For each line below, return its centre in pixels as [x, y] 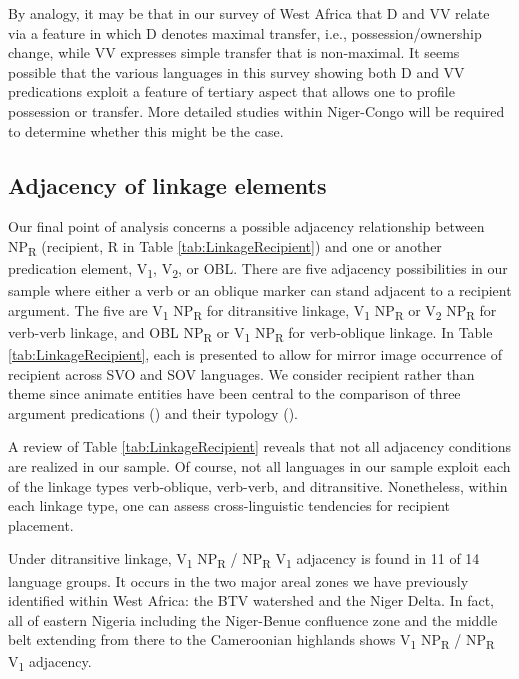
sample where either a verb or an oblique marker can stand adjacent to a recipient [260, 290]
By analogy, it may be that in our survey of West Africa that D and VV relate [249, 13]
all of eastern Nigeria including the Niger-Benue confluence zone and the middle [253, 619]
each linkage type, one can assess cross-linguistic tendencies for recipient [229, 505]
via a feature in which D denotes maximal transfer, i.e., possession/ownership [245, 32]
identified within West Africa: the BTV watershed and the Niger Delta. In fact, [251, 600]
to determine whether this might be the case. [146, 130]
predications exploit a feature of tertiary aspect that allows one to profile [231, 91]
